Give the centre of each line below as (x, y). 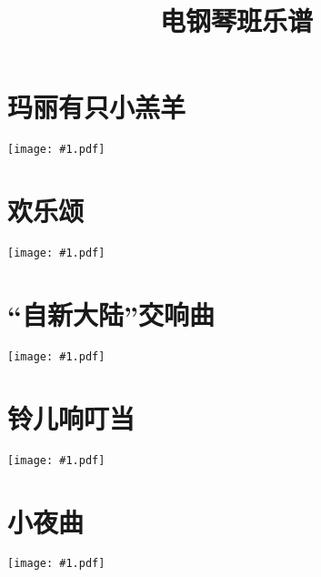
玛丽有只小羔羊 (97, 107)
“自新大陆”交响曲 (111, 314)
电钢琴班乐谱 (236, 20)
